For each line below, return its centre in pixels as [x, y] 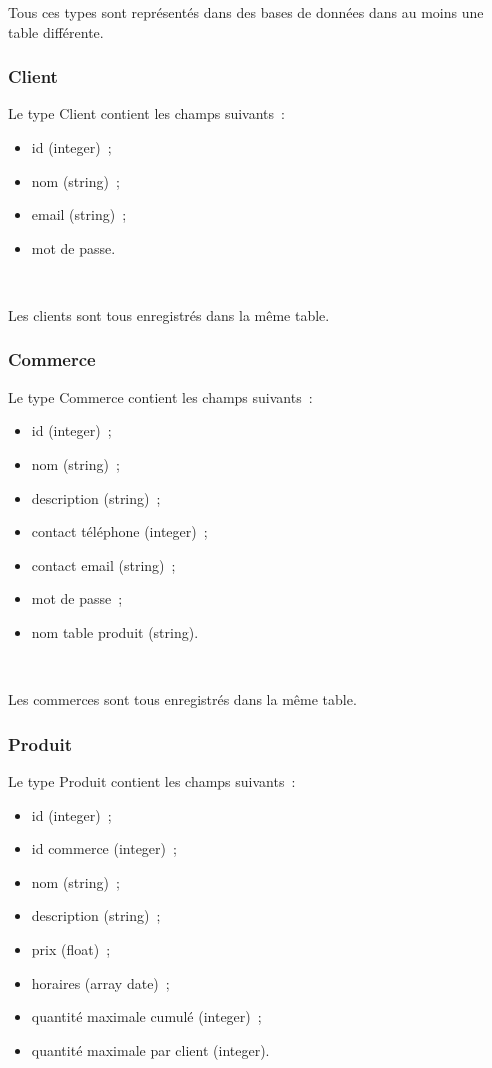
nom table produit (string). [115, 631]
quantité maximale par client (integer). [150, 1049]
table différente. [56, 31]
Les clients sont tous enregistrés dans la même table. [169, 314]
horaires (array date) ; [100, 982]
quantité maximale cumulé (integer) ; [146, 1016]
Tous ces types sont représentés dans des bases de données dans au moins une [246, 12]
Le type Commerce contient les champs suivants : [160, 396]
